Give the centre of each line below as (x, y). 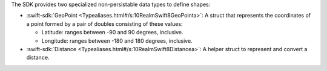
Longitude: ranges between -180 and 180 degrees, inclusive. (117, 41)
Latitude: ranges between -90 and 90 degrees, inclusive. (112, 32)
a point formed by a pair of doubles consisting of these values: (104, 23)
